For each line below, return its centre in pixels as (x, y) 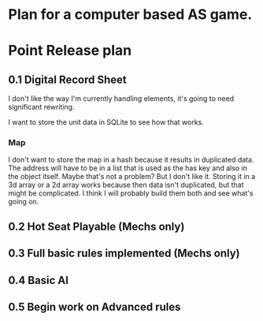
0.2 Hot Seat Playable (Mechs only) (96, 226)
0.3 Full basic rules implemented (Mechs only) (124, 254)
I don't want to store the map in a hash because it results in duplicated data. (131, 160)
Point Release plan (70, 51)
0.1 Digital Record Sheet (68, 79)
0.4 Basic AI (39, 280)
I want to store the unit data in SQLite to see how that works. (106, 122)
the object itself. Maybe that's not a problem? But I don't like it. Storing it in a (132, 177)
